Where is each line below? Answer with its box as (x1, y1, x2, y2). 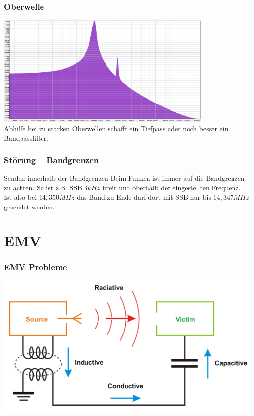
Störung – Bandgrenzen (4, 153, 99, 166)
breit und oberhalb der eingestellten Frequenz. (102, 182, 241, 192)
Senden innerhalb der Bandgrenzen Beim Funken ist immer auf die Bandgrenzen (4, 173, 245, 183)
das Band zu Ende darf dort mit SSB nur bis (77, 192, 212, 202)
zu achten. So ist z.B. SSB (4, 182, 82, 192)
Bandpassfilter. (4, 133, 49, 143)
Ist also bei (4, 192, 37, 202)
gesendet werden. (4, 201, 55, 211)
